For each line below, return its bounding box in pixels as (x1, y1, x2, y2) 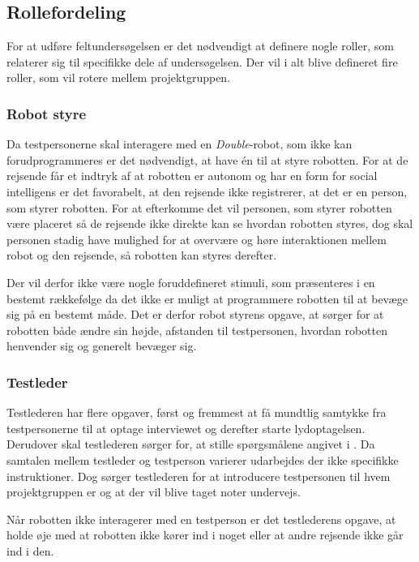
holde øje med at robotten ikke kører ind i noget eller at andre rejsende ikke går (6, 526, 404, 543)
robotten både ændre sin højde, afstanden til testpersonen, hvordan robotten (6, 321, 387, 338)
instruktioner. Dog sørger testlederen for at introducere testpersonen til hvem (6, 467, 391, 484)
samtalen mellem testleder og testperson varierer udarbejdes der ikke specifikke (6, 451, 399, 468)
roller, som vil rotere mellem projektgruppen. (6, 69, 231, 86)
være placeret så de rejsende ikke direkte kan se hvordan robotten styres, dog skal (6, 215, 413, 232)
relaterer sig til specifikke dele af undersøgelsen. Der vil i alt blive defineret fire (6, 53, 398, 70)
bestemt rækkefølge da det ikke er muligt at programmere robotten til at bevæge (6, 290, 408, 307)
